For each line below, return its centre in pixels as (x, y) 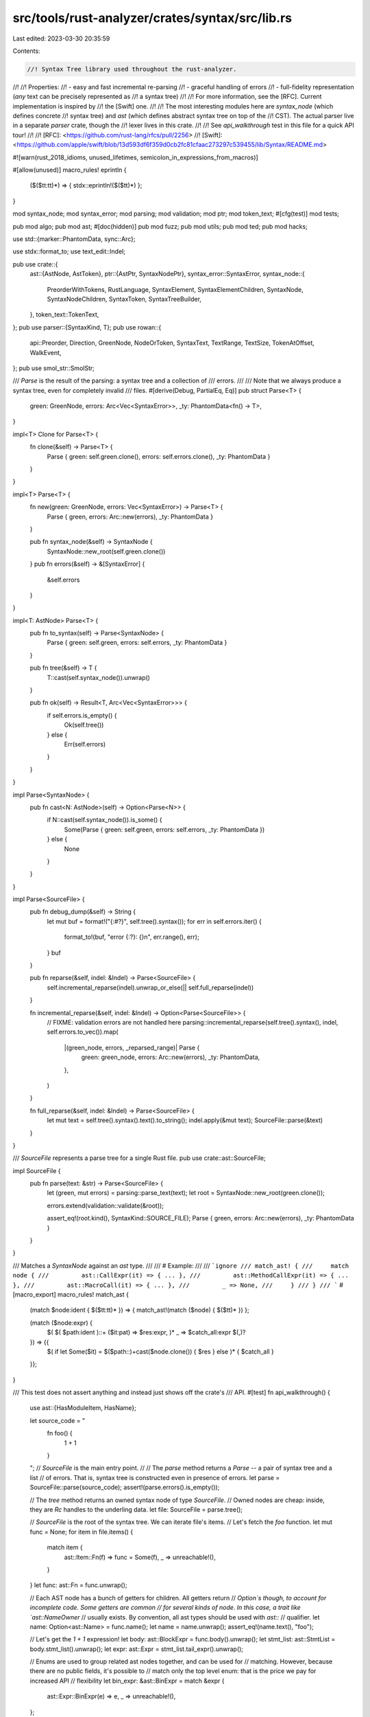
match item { (65, 1547)
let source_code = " (58, 1420)
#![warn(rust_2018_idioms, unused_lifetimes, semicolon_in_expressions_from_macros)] (135, 157)
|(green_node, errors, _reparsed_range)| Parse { (132, 1047)
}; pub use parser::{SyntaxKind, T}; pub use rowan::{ (87, 327)
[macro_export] (34, 1294)
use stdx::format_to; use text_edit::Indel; (69, 251)
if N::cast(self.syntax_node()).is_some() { (104, 820)
